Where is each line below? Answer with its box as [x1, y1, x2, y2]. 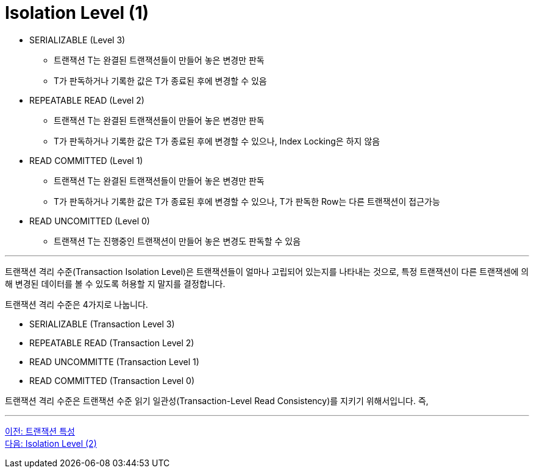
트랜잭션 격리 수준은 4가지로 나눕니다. [5, 299, 148, 310]
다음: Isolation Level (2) [5, 438, 97, 449]
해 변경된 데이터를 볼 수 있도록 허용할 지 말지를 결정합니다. [5, 278, 226, 289]
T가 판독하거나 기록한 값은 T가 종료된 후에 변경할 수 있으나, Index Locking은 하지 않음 [54, 135, 380, 146]
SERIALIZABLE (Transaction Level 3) [29, 318, 175, 329]
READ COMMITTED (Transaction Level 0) [29, 375, 195, 386]
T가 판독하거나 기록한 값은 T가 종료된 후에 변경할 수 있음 [54, 75, 267, 86]
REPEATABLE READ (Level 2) [29, 94, 144, 105]
